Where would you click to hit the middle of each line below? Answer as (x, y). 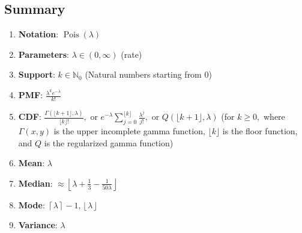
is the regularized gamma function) (109, 142)
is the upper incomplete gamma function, (129, 131)
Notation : (38, 34)
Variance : (38, 225)
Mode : (32, 204)
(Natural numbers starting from (143, 74)
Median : (35, 183)
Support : (37, 74)
